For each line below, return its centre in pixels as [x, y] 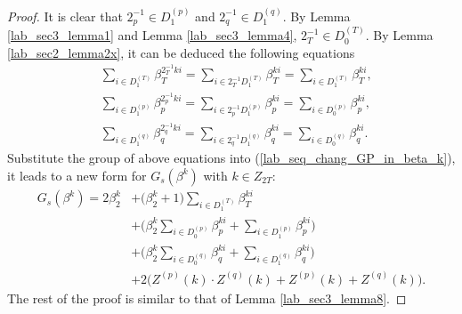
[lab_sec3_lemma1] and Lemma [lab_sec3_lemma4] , [152, 35]
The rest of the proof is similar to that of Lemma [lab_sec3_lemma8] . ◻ [207, 298]
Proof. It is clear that [65, 16]
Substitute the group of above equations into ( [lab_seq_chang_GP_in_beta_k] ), [231, 157]
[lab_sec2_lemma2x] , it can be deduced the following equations [181, 52]
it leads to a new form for [77, 175]
